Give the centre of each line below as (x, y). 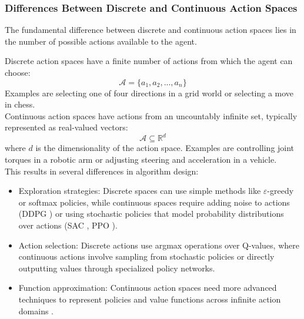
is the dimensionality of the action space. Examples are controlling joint (165, 148)
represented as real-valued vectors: (66, 127)
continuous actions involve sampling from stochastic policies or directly (146, 256)
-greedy (280, 191)
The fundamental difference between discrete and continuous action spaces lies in (151, 30)
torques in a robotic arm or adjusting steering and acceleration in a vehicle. (141, 160)
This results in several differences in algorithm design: (102, 171)
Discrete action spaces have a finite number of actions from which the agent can (149, 61)
